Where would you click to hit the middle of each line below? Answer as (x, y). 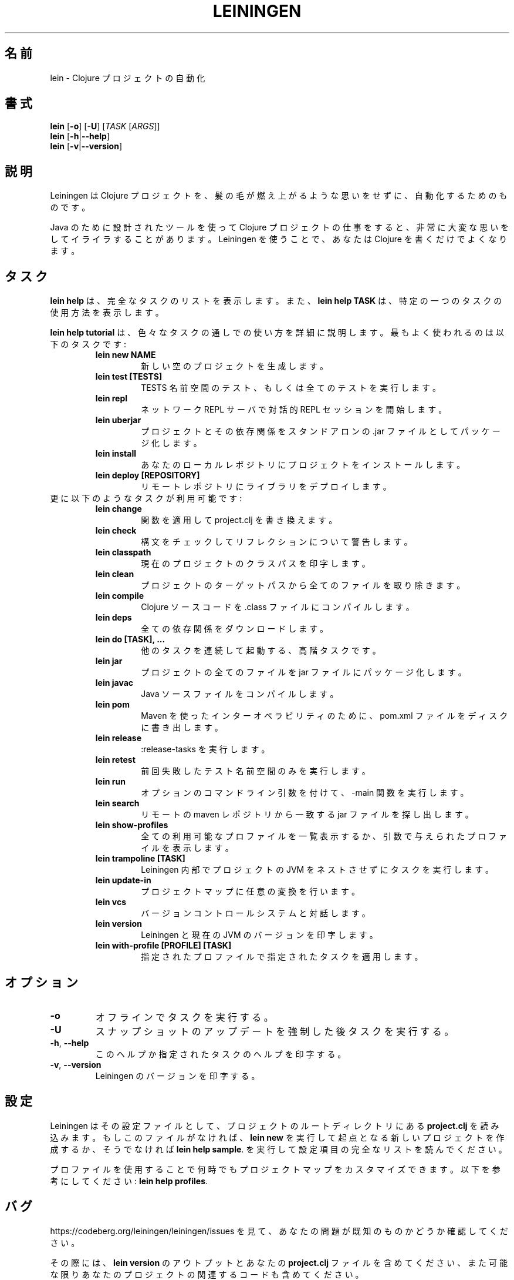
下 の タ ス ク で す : (88, 344)
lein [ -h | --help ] (80, 136)
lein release (119, 738)
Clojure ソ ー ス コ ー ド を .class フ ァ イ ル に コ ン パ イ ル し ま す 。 (278, 607)
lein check (116, 531)
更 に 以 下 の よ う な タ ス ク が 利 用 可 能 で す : (146, 498)
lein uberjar (118, 420)
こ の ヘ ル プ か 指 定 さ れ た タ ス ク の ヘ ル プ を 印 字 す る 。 (221, 1054)
